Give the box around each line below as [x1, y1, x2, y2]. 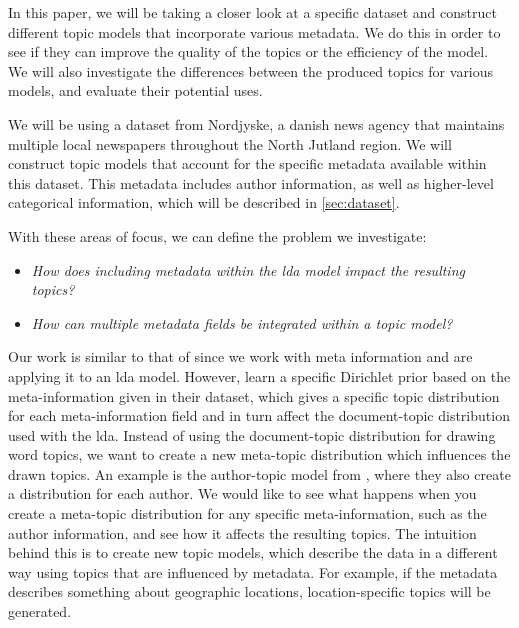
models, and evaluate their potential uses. [8, 80, 263, 101]
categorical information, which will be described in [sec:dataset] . [8, 192, 400, 213]
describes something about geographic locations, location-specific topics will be [8, 581, 491, 602]
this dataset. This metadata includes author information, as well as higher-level [8, 172, 494, 193]
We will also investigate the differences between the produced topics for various [8, 60, 494, 81]
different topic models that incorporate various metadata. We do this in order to [8, 21, 501, 42]
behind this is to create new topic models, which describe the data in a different [8, 542, 498, 563]
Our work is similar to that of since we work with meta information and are [8, 346, 473, 367]
